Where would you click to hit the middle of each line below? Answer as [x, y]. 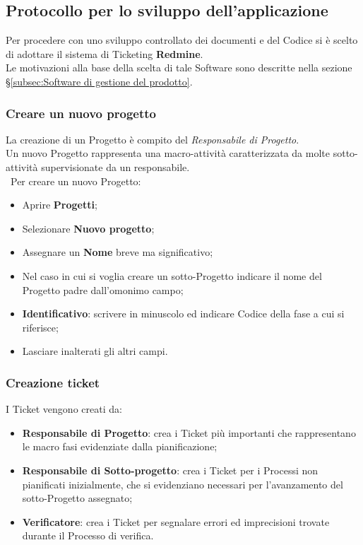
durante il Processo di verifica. [88, 535]
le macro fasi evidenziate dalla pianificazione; [120, 446]
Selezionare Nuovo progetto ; [88, 228]
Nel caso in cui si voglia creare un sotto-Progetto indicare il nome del [172, 275]
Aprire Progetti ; [60, 205]
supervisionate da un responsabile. [115, 166]
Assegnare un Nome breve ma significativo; [118, 252]
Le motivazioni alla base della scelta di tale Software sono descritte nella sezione [179, 68]
